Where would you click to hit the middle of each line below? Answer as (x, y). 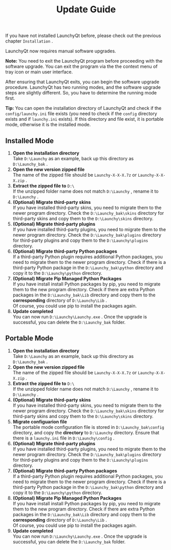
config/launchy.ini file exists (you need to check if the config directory (81, 113)
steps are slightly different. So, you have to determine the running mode (81, 93)
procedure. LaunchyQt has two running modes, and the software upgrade (83, 87)
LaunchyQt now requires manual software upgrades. (61, 51)
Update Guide (86, 10)
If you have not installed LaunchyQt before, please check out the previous (83, 36)
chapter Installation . (29, 41)
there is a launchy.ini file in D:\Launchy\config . (63, 438)
